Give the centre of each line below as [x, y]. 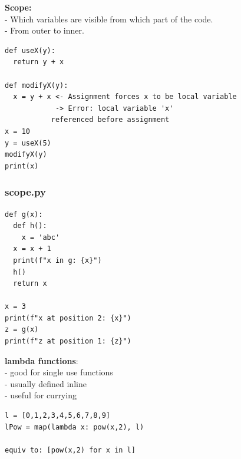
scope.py [25, 192]
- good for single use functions [59, 372]
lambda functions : [42, 360]
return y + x [39, 62]
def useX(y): [30, 50]
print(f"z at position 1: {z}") [68, 341]
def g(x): [24, 214]
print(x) [22, 166]
